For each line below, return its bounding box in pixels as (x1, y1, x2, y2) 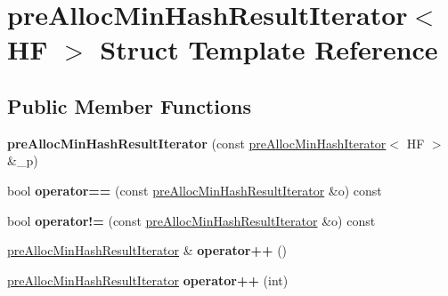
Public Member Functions (7, 92, 251, 119)
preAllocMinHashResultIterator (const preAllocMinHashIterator (7, 133, 387, 152)
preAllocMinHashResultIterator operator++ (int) (7, 270, 289, 289)
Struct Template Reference (100, 31, 438, 68)
